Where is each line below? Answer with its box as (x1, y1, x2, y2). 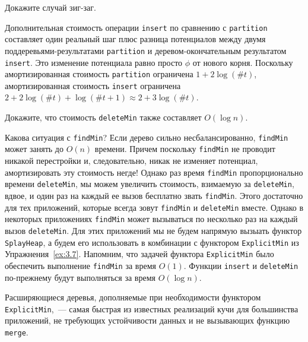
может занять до (5, 142, 63, 155)
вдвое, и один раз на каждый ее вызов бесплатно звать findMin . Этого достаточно (5, 189, 303, 201)
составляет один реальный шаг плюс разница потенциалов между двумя (5, 33, 266, 45)
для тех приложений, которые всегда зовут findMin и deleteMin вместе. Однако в (5, 201, 304, 213)
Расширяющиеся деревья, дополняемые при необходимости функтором (5, 291, 261, 303)
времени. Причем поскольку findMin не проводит (94, 142, 275, 155)
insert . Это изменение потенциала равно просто (5, 56, 183, 68)
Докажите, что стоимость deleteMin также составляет (5, 111, 202, 123)
